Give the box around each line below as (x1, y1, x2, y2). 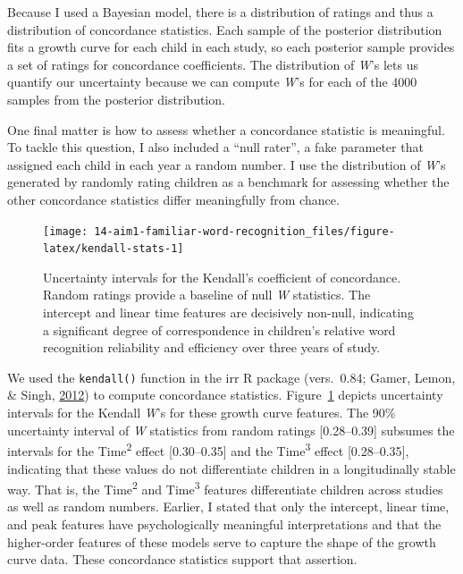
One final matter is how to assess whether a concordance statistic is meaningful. (7, 120, 445, 139)
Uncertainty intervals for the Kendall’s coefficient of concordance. (43, 267, 401, 286)
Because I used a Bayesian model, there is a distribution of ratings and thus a (7, 3, 434, 21)
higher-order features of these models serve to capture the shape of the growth (7, 532, 436, 551)
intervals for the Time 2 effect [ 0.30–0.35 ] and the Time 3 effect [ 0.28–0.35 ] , (7, 439, 409, 460)
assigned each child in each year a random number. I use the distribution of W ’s (7, 155, 446, 173)
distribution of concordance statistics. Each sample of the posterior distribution (7, 20, 442, 38)
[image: (43, 224, 88, 238)
